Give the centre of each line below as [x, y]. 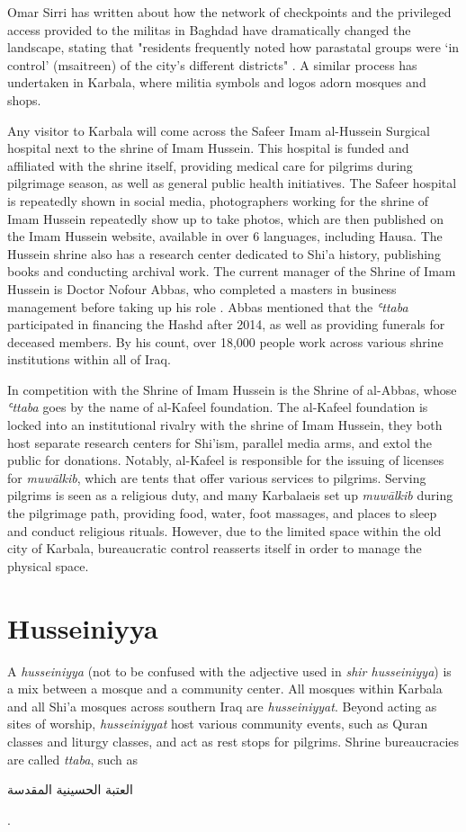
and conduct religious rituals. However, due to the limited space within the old [224, 530]
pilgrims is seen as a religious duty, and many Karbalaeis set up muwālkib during [230, 495]
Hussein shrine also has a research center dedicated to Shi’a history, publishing [224, 253]
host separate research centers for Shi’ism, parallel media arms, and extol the [220, 442]
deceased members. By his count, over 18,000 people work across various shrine [225, 341]
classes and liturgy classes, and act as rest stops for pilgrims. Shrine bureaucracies [233, 741]
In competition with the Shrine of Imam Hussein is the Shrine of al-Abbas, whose [232, 389]
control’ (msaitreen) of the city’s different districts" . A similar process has [212, 64]
